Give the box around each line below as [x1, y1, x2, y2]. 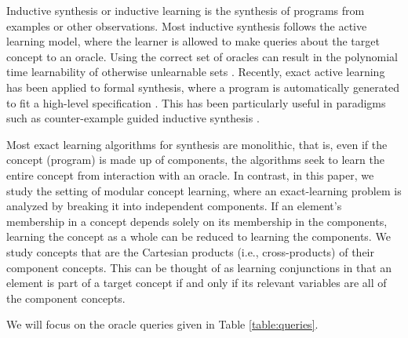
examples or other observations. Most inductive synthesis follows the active [6, 17, 367, 34]
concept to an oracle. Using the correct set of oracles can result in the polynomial [6, 48, 399, 64]
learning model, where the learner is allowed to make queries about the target [6, 33, 380, 49]
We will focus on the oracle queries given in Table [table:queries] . [6, 316, 319, 333]
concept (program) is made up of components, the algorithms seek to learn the [6, 151, 384, 168]
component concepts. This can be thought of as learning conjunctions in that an [6, 259, 392, 275]
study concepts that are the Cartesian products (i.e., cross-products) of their [6, 243, 374, 260]
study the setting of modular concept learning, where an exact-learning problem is [6, 182, 402, 198]
